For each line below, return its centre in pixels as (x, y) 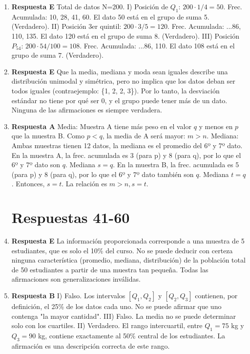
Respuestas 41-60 (71, 217)
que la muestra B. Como (48, 136)
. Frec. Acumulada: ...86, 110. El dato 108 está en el (157, 45)
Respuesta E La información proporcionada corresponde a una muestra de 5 (128, 241)
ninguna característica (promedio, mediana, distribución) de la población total (128, 260)
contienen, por (216, 295)
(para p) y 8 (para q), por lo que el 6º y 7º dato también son (103, 174)
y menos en (216, 126)
